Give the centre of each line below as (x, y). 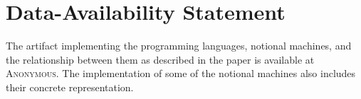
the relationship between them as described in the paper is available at (160, 59)
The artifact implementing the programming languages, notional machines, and (179, 46)
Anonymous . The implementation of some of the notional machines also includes (181, 73)
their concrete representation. (70, 87)
